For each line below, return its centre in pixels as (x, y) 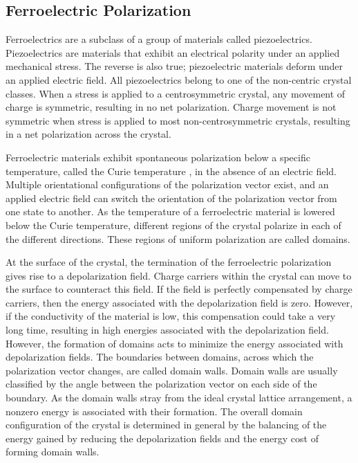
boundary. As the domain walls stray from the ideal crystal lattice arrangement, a (179, 398)
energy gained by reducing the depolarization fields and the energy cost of (162, 438)
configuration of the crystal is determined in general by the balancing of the (166, 425)
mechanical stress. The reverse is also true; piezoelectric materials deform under (175, 66)
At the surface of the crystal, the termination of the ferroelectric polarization (169, 262)
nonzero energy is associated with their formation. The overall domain (154, 411)
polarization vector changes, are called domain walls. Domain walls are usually (172, 370)
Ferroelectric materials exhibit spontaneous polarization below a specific (158, 157)
